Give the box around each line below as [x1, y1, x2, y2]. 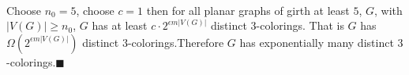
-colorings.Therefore [127, 34, 224, 50]
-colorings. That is [256, 17, 344, 34]
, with [374, 2, 403, 18]
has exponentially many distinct [239, 34, 394, 50]
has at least [92, 17, 148, 34]
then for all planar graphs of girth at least [146, 2, 350, 18]
